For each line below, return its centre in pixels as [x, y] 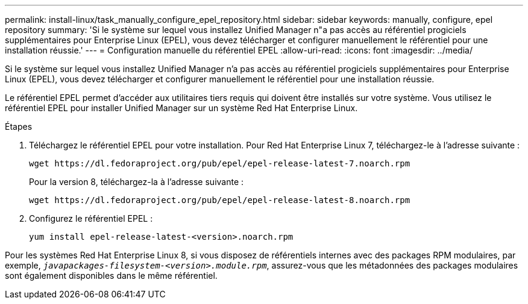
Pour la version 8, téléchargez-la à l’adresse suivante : [137, 182]
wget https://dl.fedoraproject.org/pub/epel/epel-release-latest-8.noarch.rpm [220, 200]
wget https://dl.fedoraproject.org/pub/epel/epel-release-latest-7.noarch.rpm [220, 163]
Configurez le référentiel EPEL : [91, 218]
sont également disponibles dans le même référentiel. [111, 275]
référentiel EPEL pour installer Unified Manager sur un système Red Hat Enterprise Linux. [181, 108]
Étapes [19, 126]
